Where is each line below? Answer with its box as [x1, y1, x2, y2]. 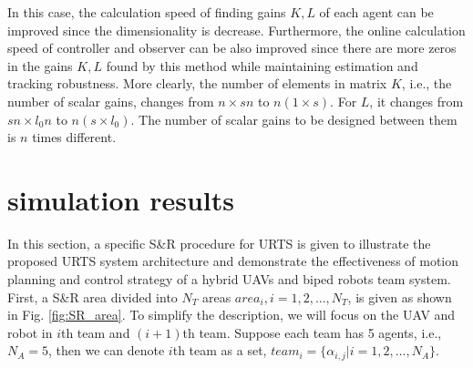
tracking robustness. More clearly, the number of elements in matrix [7, 74, 387, 93]
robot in [7, 322, 53, 342]
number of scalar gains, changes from [7, 91, 214, 110]
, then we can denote [48, 341, 165, 360]
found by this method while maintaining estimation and [106, 56, 418, 75]
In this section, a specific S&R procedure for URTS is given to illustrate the [7, 233, 431, 252]
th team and [60, 322, 130, 342]
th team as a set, [172, 341, 267, 360]
